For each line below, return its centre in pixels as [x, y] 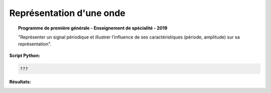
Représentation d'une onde [67, 13]
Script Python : [25, 55]
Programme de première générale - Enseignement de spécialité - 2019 [93, 28]
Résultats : [20, 81]
